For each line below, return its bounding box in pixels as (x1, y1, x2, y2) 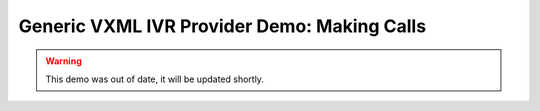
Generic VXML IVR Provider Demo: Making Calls (18, 15, 427, 37)
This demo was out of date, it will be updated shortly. (45, 73, 265, 85)
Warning (45, 55, 82, 67)
